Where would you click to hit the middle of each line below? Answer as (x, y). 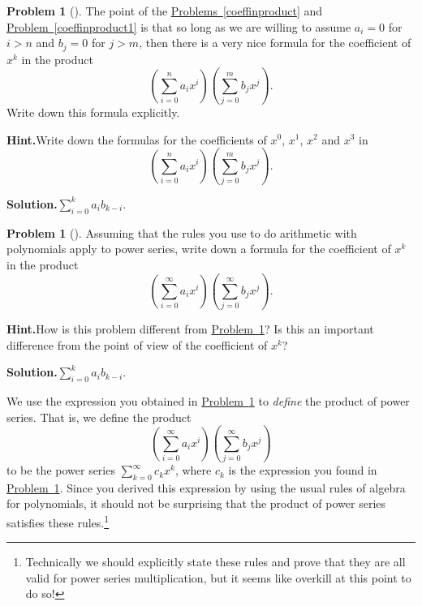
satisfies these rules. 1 (58, 521)
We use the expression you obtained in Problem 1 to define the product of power (208, 401)
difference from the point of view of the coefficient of (137, 344)
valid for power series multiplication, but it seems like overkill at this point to (218, 577)
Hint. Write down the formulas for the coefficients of (137, 139)
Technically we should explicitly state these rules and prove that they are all (215, 562)
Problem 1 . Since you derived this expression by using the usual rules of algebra (206, 487)
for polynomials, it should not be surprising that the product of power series (196, 503)
